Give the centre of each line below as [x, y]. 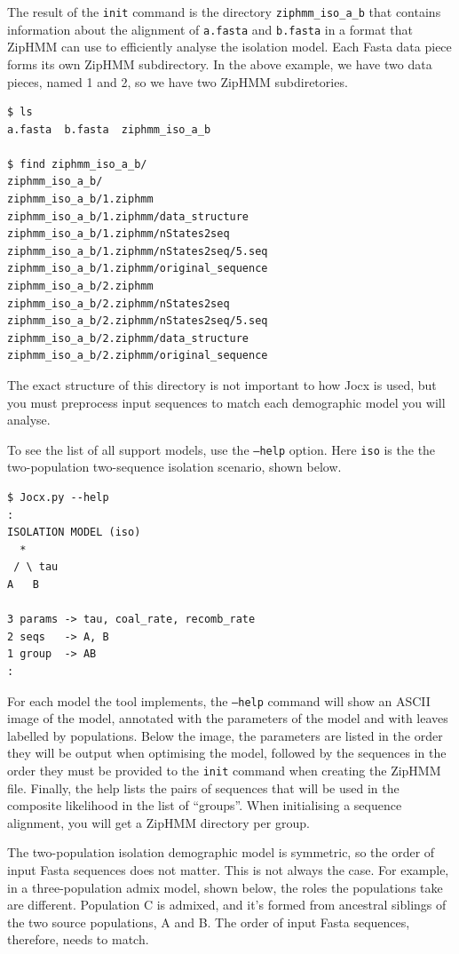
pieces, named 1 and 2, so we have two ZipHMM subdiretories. [178, 81]
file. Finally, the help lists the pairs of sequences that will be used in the [203, 787]
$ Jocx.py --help [58, 498]
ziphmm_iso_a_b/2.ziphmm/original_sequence [138, 356]
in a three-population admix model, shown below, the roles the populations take [225, 887]
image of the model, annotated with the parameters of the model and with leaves [228, 718]
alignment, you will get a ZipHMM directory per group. [158, 822]
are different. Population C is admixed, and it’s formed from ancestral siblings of [227, 905]
